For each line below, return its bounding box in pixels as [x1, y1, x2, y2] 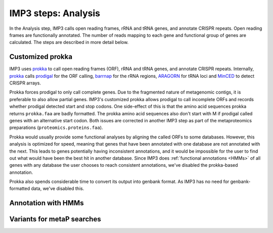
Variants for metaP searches [9, 215, 101, 223]
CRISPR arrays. [9, 80, 41, 86]
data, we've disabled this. [31, 185, 84, 192]
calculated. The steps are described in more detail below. [9, 39, 129, 45]
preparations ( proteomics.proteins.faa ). [9, 124, 103, 131]
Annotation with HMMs [9, 199, 84, 207]
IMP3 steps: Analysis [9, 8, 101, 19]
